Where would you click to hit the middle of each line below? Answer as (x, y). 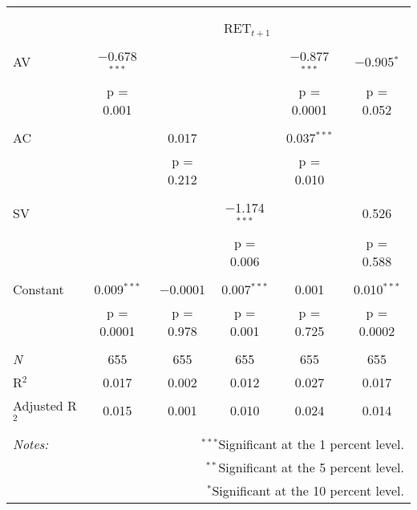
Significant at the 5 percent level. (311, 467)
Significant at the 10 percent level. (308, 491)
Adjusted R (45, 405)
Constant (38, 289)
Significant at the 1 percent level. (311, 444)
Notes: (31, 444)
